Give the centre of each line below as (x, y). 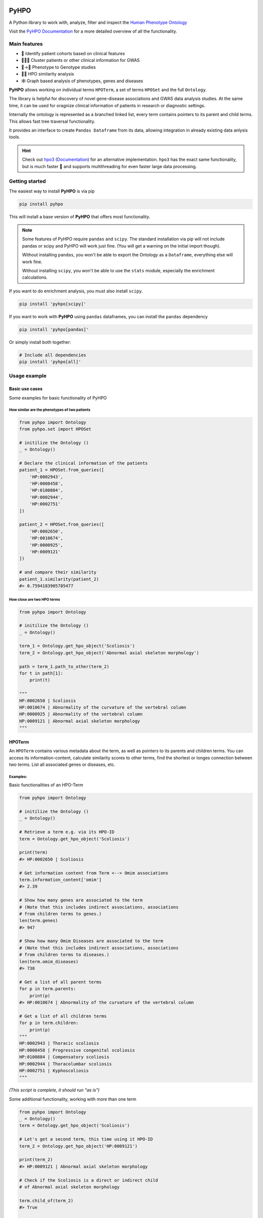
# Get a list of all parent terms (60, 982)
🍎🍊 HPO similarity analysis (47, 74)
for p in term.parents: (48, 989)
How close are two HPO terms (35, 600)
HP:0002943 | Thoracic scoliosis (59, 1043)
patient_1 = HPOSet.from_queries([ (62, 470)
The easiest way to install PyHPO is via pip (52, 191)
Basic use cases (26, 389)
